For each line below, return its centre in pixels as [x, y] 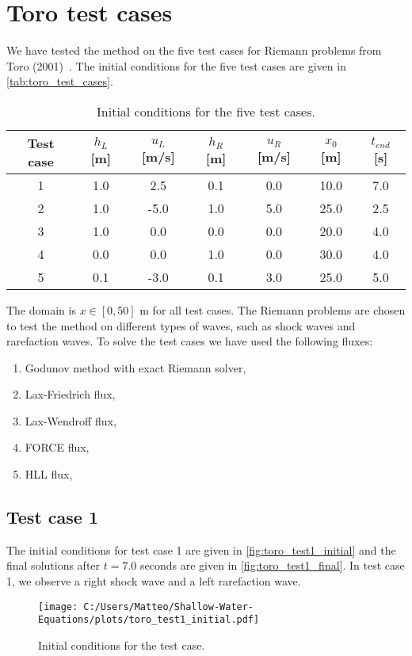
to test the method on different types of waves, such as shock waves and [181, 325]
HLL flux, [49, 474]
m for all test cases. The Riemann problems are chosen [273, 309]
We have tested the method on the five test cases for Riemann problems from [194, 50]
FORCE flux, [57, 447]
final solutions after [53, 565]
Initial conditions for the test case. [122, 645]
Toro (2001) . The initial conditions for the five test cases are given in [176, 65]
